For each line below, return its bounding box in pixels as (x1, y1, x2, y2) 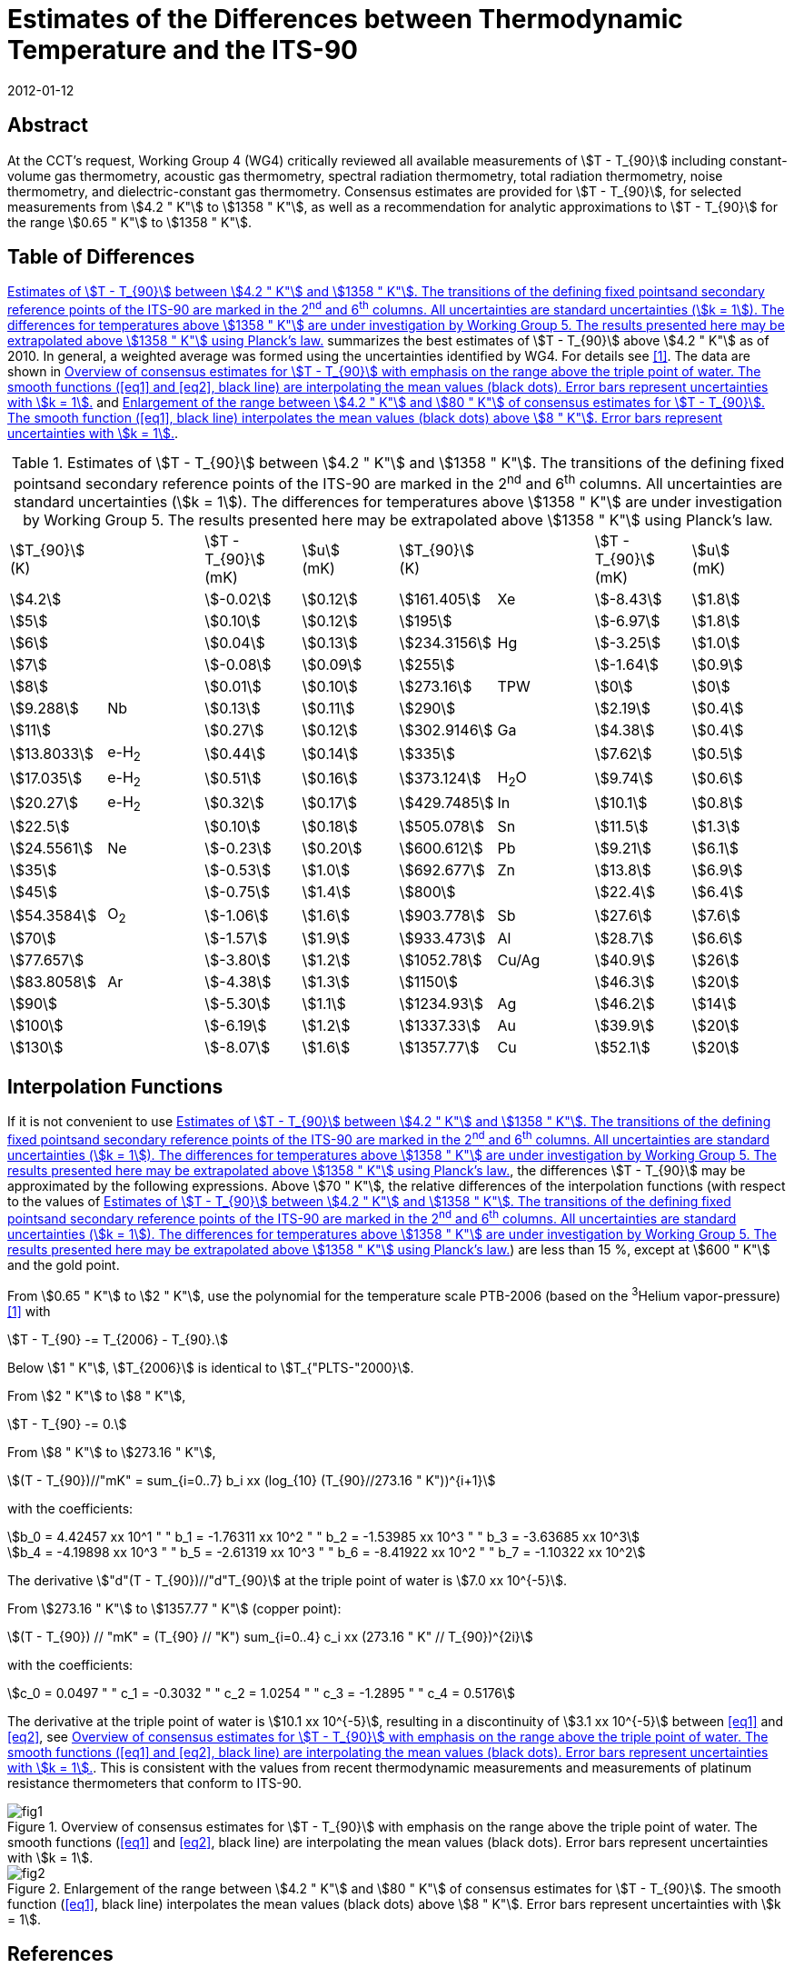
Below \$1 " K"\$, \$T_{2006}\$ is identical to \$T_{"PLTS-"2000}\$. (7, 1359, 414, 1375)
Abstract (7, 114, 88, 137)
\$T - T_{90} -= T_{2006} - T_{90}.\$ (7, 1331, 228, 1347)
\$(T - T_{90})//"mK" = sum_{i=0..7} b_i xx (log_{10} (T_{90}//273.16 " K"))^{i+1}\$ (7, 1472, 496, 1488)
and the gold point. (7, 1257, 120, 1274)
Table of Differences (7, 245, 195, 269)
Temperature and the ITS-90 (7, 35, 358, 65)
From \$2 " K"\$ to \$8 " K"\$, (7, 1387, 186, 1404)
